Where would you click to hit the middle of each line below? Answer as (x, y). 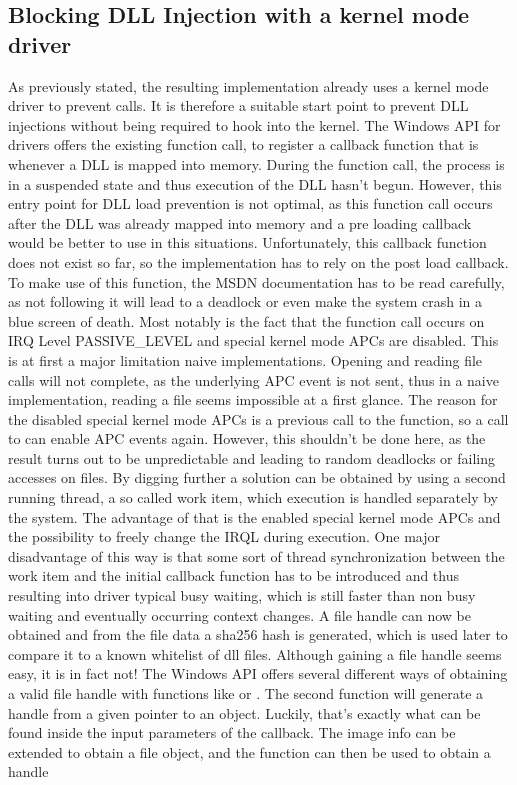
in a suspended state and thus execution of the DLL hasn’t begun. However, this (255, 183)
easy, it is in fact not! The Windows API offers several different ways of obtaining (258, 673)
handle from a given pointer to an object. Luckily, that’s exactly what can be (244, 712)
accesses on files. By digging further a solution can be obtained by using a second (257, 477)
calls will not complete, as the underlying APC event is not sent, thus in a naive (253, 379)
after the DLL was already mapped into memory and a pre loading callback (240, 222)
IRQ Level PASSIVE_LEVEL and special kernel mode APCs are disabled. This (253, 340)
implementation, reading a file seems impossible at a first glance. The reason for (253, 399)
